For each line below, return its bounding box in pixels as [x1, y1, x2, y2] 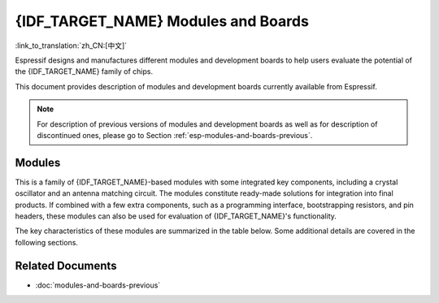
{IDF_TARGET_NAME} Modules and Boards [15, 12, 309, 30]
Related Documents [15, 258, 117, 272]
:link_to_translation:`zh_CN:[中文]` [15, 41, 128, 50]
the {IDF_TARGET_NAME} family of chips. [15, 67, 154, 76]
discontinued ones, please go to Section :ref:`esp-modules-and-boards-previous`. [37, 130, 313, 140]
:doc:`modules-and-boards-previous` [35, 280, 161, 290]
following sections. [15, 237, 79, 247]
